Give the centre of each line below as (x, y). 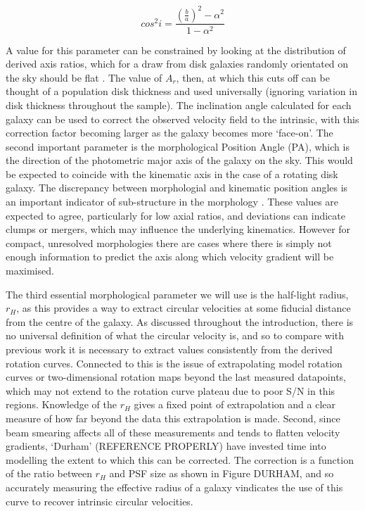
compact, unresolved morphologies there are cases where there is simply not (169, 242)
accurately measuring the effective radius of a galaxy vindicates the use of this (174, 487)
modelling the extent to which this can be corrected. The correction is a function (180, 459)
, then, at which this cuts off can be (253, 77)
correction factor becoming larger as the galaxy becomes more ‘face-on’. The (169, 133)
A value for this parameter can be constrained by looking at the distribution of (176, 50)
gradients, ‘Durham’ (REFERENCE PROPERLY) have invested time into (166, 446)
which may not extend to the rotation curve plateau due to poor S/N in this (171, 390)
